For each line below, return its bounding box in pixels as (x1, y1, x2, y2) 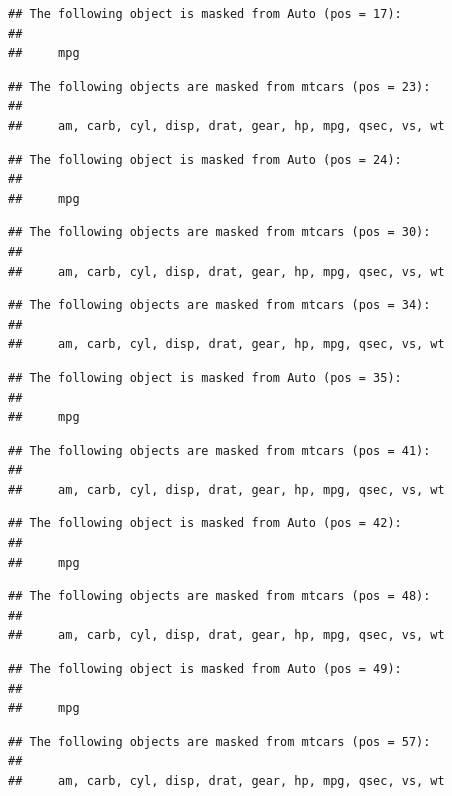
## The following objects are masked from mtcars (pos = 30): (8, 225, 431, 240)
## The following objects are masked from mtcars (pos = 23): (8, 79, 431, 94)
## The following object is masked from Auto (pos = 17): (8, 7, 402, 21)
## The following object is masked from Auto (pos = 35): (8, 370, 402, 385)
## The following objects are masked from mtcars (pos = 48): (8, 589, 431, 604)
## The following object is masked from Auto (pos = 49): (8, 662, 402, 677)
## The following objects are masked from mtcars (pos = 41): (8, 443, 431, 458)
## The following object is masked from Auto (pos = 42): (8, 516, 402, 531)
